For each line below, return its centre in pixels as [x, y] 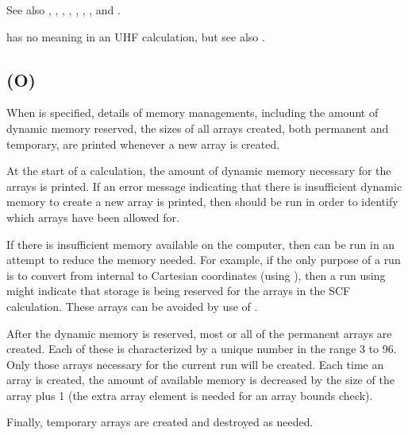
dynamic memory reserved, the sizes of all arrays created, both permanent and [198, 128]
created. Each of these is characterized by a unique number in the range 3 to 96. [202, 349]
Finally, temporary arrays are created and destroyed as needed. [160, 422]
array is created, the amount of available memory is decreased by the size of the [200, 380]
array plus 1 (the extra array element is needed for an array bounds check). [190, 395]
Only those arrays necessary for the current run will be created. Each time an [195, 364]
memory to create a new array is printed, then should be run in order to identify [202, 202]
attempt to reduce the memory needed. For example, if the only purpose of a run [204, 260]
